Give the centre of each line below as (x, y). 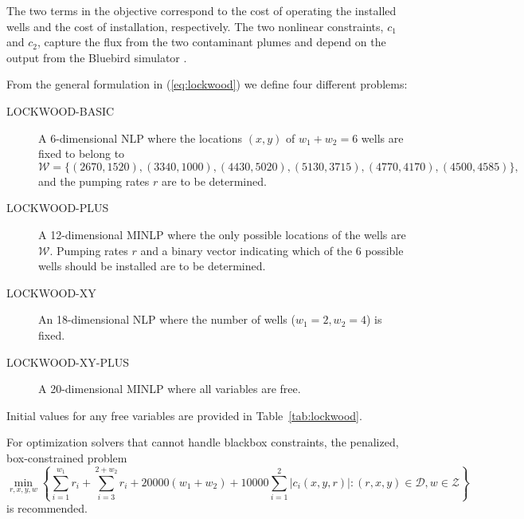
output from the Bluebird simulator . (97, 57)
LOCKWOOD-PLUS (58, 208)
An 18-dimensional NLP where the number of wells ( (167, 319)
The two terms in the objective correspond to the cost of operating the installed (201, 10)
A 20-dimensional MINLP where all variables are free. (170, 389)
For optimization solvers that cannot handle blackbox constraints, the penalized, (203, 442)
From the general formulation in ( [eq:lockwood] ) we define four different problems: (207, 84)
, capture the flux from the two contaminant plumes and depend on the (211, 42)
